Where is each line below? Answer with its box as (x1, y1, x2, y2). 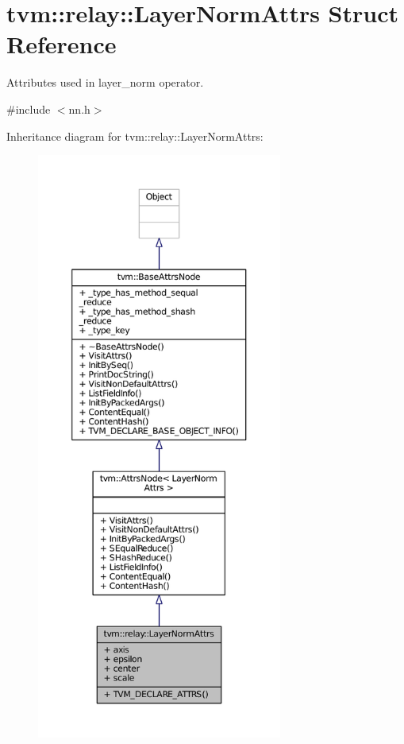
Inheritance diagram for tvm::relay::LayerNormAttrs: (6, 127, 264, 144)
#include (6, 100, 51, 117)
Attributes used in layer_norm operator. (6, 74, 204, 91)
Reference (6, 28, 117, 60)
